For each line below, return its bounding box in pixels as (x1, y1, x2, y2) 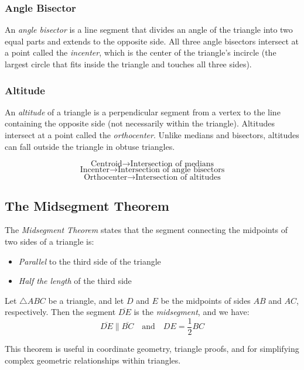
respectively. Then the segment (5, 306, 116, 318)
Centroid (90, 160, 122, 169)
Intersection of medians (130, 160, 214, 169)
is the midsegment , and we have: (134, 306, 250, 318)
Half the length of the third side (18, 275, 132, 287)
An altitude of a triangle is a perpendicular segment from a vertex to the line (5, 105, 281, 118)
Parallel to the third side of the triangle (18, 255, 161, 267)
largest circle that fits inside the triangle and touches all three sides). (5, 58, 252, 70)
